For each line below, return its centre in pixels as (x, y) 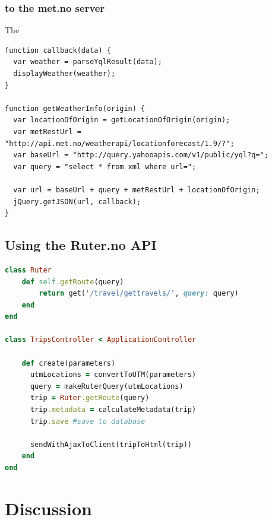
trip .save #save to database (88, 421)
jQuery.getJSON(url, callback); (77, 202)
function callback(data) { (58, 50)
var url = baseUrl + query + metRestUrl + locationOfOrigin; (137, 190)
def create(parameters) (69, 363)
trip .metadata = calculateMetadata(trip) (113, 410)
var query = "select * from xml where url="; (105, 167)
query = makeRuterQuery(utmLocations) (107, 386)
